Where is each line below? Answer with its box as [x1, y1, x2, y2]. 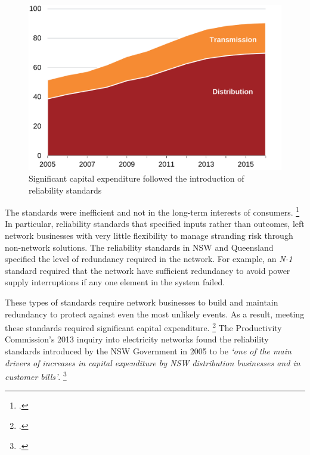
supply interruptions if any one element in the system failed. [5, 276, 225, 288]
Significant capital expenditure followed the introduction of [29, 172, 244, 185]
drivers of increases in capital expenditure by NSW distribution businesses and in [5, 356, 300, 369]
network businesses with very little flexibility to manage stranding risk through [5, 229, 293, 242]
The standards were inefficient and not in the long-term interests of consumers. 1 [5, 204, 300, 218]
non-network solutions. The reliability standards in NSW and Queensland [5, 241, 274, 253]
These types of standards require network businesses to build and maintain [5, 296, 278, 308]
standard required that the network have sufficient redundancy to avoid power [5, 264, 290, 276]
